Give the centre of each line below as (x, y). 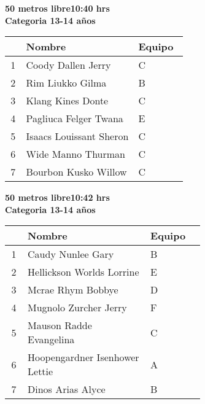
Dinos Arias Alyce (67, 389)
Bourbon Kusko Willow (76, 172)
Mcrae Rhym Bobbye (73, 290)
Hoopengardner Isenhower (83, 357)
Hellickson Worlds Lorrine (83, 272)
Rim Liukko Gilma (66, 83)
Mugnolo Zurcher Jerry (77, 308)
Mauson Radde (60, 325)
